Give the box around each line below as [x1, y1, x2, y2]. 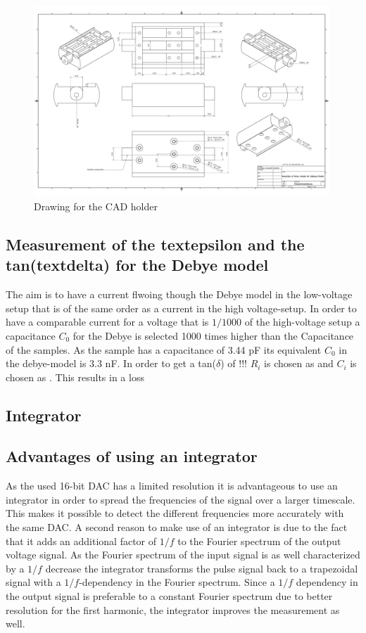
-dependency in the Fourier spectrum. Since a [79, 575, 275, 589]
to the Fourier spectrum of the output [177, 533, 341, 548]
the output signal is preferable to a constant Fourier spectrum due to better [6, 589, 333, 603]
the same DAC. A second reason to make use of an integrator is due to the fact [6, 520, 348, 535]
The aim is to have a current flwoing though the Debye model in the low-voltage [6, 287, 353, 302]
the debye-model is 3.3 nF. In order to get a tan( [6, 356, 216, 371]
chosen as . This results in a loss [6, 369, 144, 384]
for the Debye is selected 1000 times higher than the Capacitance [72, 328, 354, 343]
